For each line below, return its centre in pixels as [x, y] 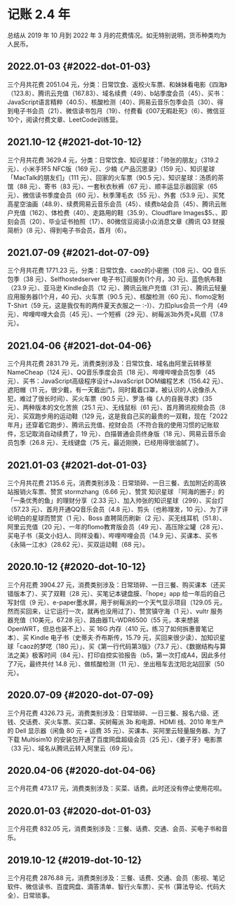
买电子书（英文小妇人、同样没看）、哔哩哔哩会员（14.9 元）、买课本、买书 [112, 536]
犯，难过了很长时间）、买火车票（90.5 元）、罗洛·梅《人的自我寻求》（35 [110, 399]
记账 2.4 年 [39, 14]
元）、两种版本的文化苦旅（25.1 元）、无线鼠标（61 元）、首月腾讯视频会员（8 [116, 408]
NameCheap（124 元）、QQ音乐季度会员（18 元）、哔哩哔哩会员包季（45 [112, 373]
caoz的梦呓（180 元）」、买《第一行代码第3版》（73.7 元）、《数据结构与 [120, 646]
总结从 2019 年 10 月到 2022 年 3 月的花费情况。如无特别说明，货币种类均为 [117, 35]
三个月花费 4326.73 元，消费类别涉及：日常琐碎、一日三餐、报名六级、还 [113, 713]
